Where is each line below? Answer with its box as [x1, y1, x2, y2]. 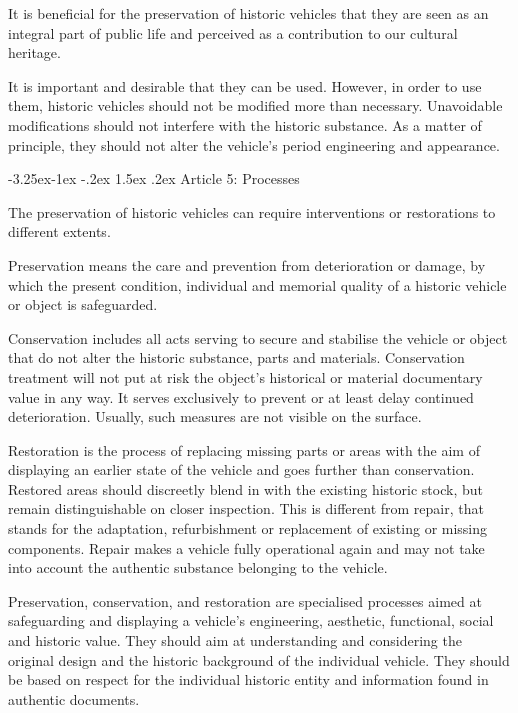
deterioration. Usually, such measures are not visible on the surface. [8, 406, 422, 427]
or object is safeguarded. [8, 294, 158, 315]
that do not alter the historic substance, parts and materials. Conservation [8, 347, 465, 368]
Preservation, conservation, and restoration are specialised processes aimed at [8, 590, 482, 611]
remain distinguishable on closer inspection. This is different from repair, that [8, 498, 484, 519]
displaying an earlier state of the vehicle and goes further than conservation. [8, 459, 475, 480]
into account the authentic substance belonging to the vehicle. [8, 557, 388, 578]
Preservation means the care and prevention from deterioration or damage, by [8, 254, 486, 275]
